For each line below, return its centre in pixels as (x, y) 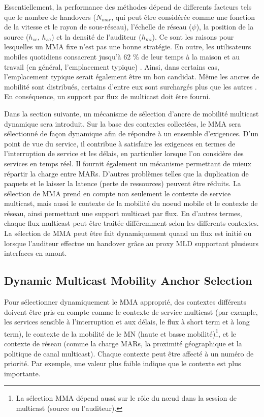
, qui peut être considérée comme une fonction (183, 17)
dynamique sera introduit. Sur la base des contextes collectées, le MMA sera (123, 123)
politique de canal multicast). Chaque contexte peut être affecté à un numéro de (129, 353)
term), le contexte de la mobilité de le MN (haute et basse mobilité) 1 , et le (120, 333)
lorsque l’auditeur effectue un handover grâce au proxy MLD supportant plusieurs (131, 243)
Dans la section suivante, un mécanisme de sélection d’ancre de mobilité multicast (131, 113)
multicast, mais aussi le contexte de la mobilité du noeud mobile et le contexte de (131, 203)
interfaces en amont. (36, 253)
